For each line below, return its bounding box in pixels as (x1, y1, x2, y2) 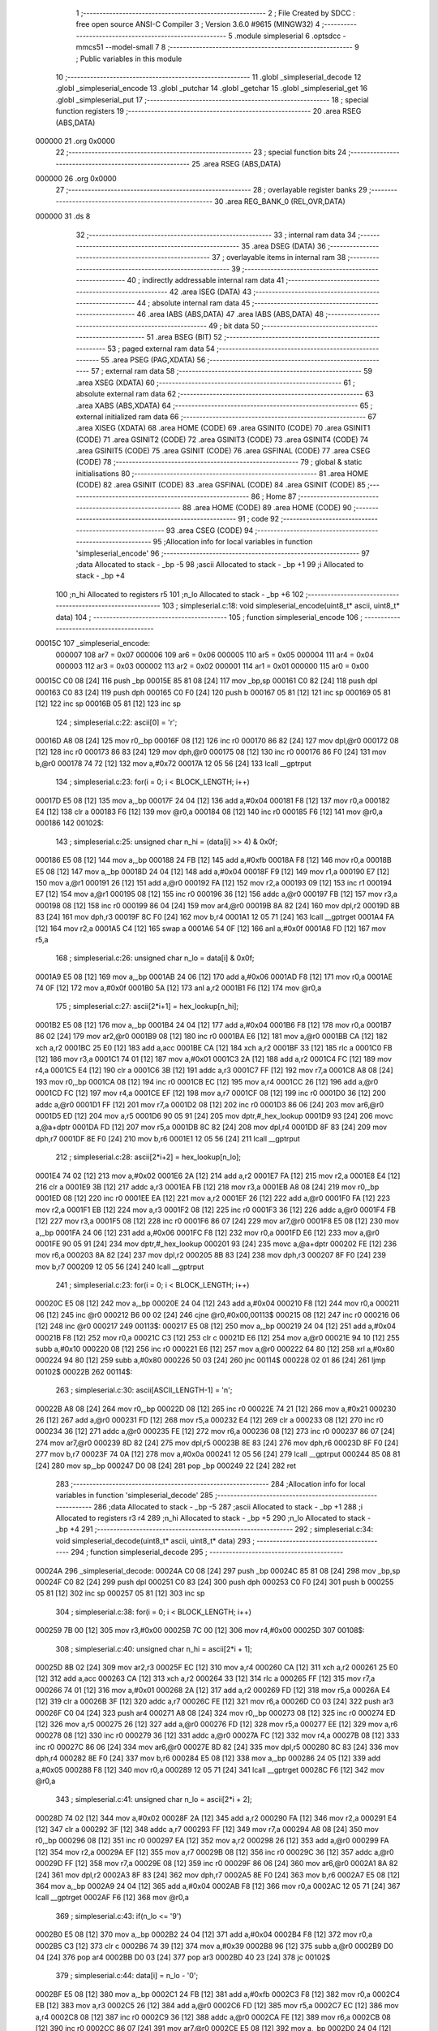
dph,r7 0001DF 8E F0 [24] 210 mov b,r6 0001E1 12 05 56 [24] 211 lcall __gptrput (35, 1133, 300, 1143)
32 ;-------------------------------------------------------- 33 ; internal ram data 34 (75, 230, 357, 240)
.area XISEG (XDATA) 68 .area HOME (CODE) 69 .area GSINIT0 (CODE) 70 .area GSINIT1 (75, 423, 371, 433)
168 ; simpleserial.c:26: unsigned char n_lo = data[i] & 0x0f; (55, 953, 255, 963)
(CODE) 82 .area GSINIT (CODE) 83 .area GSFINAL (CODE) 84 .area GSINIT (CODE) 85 (75, 480, 366, 490)
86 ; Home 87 (251, 492, 297, 501)
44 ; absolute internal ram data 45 (136, 297, 251, 308)
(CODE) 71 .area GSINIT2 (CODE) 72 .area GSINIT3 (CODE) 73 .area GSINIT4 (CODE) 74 (75, 435, 369, 444)
